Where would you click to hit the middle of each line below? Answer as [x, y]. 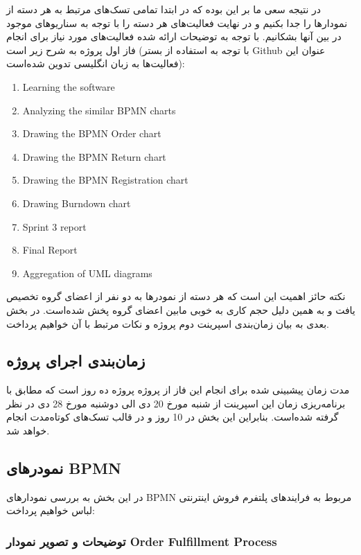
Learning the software [69, 86]
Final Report [50, 250]
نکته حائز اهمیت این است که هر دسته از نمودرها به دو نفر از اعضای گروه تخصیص [176, 296]
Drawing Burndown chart [77, 203]
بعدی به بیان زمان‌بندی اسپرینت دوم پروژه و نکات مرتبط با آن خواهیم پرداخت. [168, 323]
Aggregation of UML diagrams [87, 273]
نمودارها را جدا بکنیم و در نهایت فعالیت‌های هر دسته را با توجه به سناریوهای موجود [177, 23]
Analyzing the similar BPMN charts [99, 110]
